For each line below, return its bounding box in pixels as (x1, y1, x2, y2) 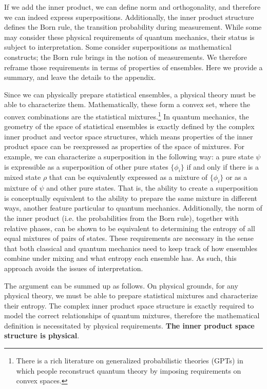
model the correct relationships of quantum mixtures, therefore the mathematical (4, 310, 260, 321)
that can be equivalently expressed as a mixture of (49, 172, 208, 182)
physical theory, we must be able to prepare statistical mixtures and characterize (4, 290, 258, 301)
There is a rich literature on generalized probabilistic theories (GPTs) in (16, 355, 243, 366)
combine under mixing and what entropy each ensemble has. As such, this (4, 253, 237, 263)
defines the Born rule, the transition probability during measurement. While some (4, 22, 262, 32)
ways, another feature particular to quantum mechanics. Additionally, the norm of (4, 202, 262, 213)
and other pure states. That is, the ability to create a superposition (46, 182, 258, 193)
